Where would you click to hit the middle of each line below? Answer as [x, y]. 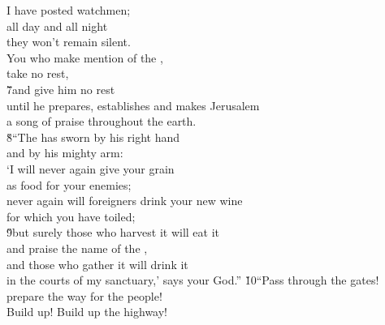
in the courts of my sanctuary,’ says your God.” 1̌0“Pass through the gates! [193, 280]
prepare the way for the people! [84, 295]
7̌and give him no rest [61, 89]
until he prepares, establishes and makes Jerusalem [133, 105]
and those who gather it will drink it [97, 264]
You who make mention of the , [85, 57]
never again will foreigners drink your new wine [125, 201]
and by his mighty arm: [65, 153]
